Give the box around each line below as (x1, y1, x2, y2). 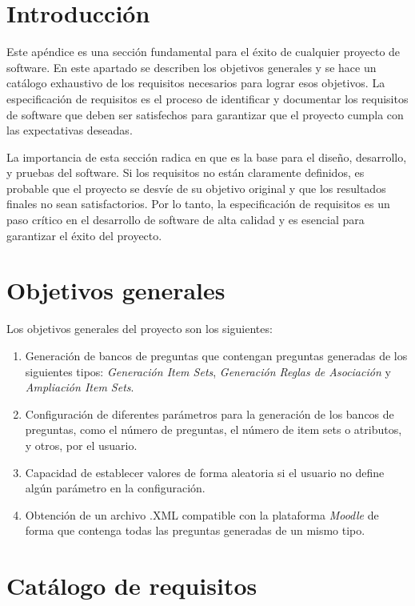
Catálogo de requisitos (6, 569, 257, 602)
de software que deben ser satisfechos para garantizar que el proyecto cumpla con (6, 106, 404, 122)
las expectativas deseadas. (6, 122, 133, 138)
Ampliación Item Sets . (25, 379, 134, 395)
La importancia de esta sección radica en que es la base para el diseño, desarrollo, (6, 148, 407, 165)
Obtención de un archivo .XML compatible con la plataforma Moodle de (25, 506, 379, 523)
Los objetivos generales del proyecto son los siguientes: (6, 320, 273, 337)
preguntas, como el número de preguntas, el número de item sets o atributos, (25, 421, 402, 438)
